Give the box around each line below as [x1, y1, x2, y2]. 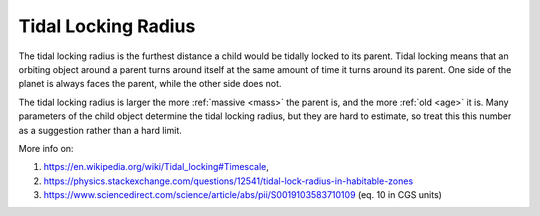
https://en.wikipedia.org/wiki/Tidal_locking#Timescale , [43, 161, 270, 173]
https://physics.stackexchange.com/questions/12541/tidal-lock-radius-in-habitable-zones [43, 175, 414, 187]
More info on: [18, 142, 74, 154]
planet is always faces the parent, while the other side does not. [18, 78, 282, 90]
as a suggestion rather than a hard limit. [18, 124, 182, 136]
